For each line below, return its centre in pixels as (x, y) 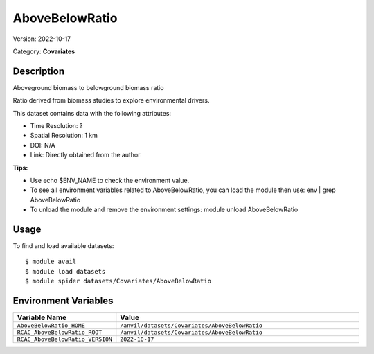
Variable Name (42, 317)
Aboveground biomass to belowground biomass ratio (88, 87)
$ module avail (51, 262)
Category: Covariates (44, 51)
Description (39, 71)
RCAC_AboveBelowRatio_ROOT (60, 333)
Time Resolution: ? (56, 126)
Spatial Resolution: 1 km (64, 136)
